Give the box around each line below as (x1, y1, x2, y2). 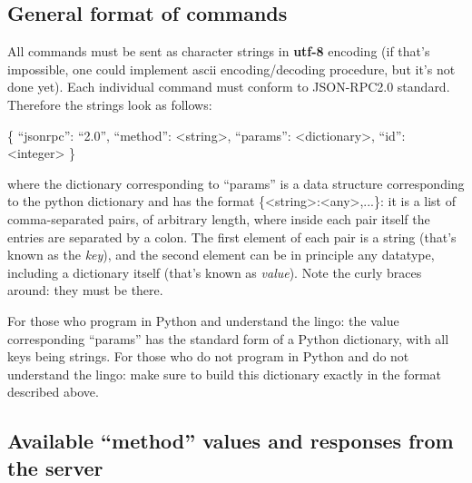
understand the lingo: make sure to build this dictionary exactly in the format (7, 364, 441, 383)
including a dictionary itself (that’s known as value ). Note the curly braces (7, 262, 422, 281)
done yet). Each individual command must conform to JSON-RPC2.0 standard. (7, 77, 450, 96)
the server (7, 453, 103, 481)
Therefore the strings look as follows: (7, 94, 212, 113)
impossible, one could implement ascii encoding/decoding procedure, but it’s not (7, 59, 456, 78)
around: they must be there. (7, 281, 163, 300)
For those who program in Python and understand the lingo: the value (7, 310, 399, 330)
